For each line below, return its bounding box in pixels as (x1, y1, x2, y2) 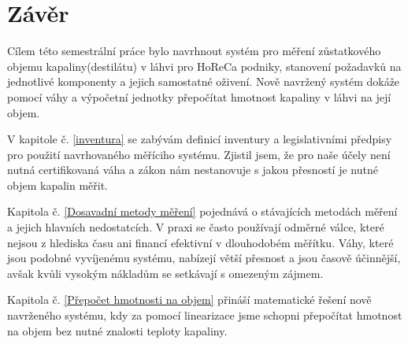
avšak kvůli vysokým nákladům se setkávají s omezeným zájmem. (7, 264, 324, 281)
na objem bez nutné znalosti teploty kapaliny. (7, 322, 228, 338)
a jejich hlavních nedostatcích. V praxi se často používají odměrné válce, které (7, 219, 384, 235)
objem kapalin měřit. (7, 176, 109, 193)
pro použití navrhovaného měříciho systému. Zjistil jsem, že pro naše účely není (7, 146, 391, 162)
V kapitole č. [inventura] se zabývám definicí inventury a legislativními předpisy (7, 131, 392, 147)
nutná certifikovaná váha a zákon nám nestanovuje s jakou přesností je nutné (7, 161, 378, 178)
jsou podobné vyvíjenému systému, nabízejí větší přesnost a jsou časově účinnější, (7, 250, 401, 266)
